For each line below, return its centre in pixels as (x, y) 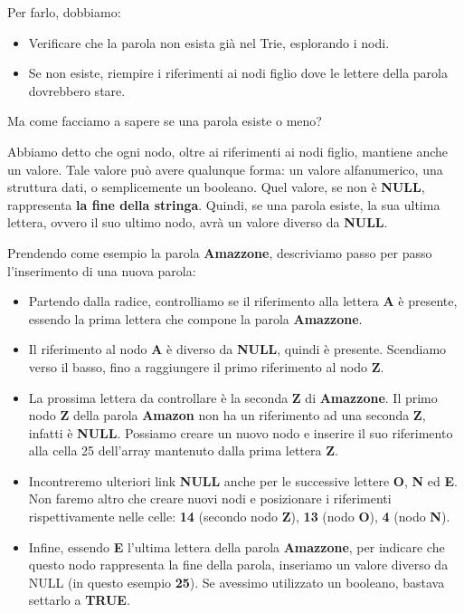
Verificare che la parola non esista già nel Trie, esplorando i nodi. (209, 42)
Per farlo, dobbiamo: (64, 12)
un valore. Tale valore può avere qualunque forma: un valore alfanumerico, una (225, 169)
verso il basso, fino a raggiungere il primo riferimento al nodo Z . (206, 366)
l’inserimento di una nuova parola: (102, 270)
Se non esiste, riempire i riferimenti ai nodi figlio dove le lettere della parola (238, 73)
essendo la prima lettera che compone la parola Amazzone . (195, 318)
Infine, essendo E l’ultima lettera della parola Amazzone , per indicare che (237, 546)
